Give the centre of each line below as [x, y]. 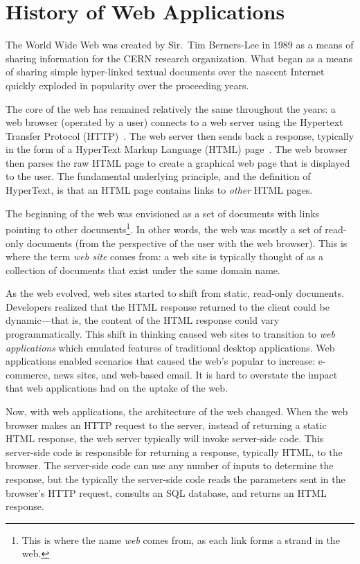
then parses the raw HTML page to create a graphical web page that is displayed [178, 162]
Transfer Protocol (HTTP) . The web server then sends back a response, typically [180, 135]
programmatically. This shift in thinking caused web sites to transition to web [170, 334]
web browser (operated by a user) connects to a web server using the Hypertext [174, 122]
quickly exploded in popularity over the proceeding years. [127, 85]
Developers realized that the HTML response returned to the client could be [168, 306]
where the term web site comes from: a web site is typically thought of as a [164, 256]
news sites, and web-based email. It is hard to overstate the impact [196, 374]
